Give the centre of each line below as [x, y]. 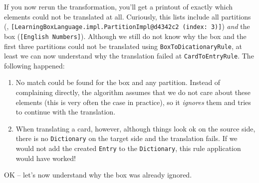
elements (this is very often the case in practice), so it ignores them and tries [133, 102]
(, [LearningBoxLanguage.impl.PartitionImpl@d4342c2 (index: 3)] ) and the [127, 26]
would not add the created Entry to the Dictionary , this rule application [128, 148]
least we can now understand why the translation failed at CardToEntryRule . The [129, 56]
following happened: [34, 65]
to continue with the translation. [66, 112]
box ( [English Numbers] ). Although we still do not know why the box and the [125, 36]
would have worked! [46, 158]
